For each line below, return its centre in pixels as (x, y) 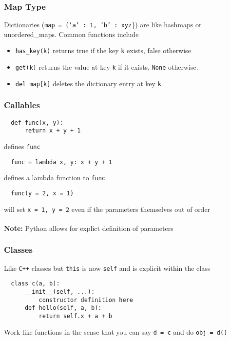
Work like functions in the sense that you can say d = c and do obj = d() (116, 331)
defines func (22, 146)
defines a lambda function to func (55, 178)
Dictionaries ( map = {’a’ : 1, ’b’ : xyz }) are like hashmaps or (103, 25)
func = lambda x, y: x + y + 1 (61, 162)
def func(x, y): (37, 123)
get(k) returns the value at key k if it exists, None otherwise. (107, 67)
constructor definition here (86, 300)
